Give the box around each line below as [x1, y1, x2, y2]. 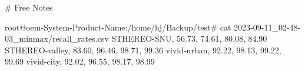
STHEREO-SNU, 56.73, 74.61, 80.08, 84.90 [111, 32, 267, 45]
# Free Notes [5, 1, 53, 13]
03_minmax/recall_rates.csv [5, 32, 109, 45]
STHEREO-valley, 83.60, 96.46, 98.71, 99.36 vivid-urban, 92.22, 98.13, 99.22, [5, 43, 281, 56]
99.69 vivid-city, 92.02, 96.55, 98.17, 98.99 [5, 55, 155, 67]
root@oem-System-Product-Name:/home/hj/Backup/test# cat [5, 21, 231, 33]
